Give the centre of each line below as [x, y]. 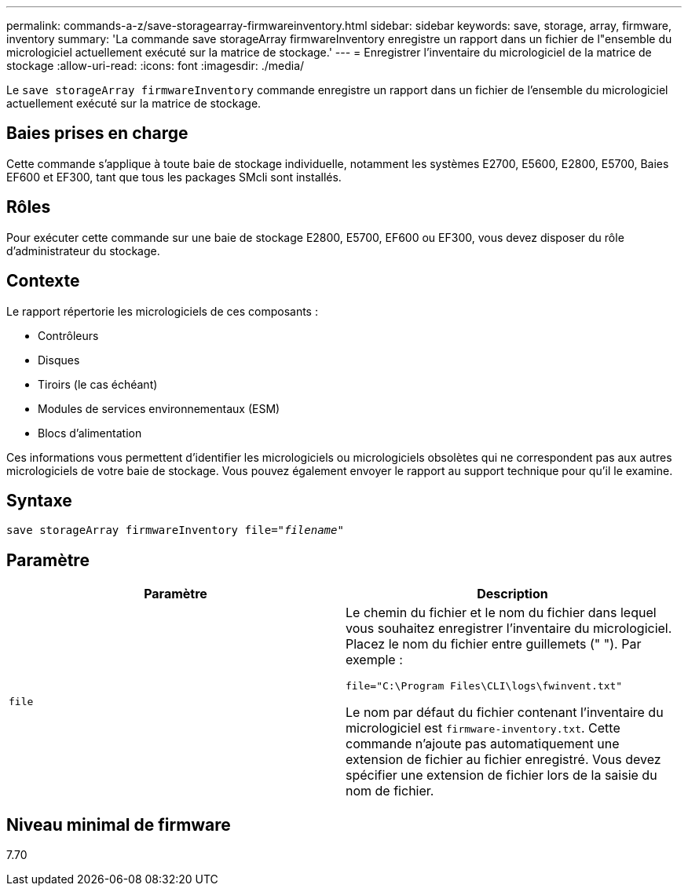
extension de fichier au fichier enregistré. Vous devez [503, 760]
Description [512, 594]
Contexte [43, 281]
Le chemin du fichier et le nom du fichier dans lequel [501, 613]
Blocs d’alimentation [90, 433]
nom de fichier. [390, 791]
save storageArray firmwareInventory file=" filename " [175, 530]
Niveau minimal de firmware [119, 824]
